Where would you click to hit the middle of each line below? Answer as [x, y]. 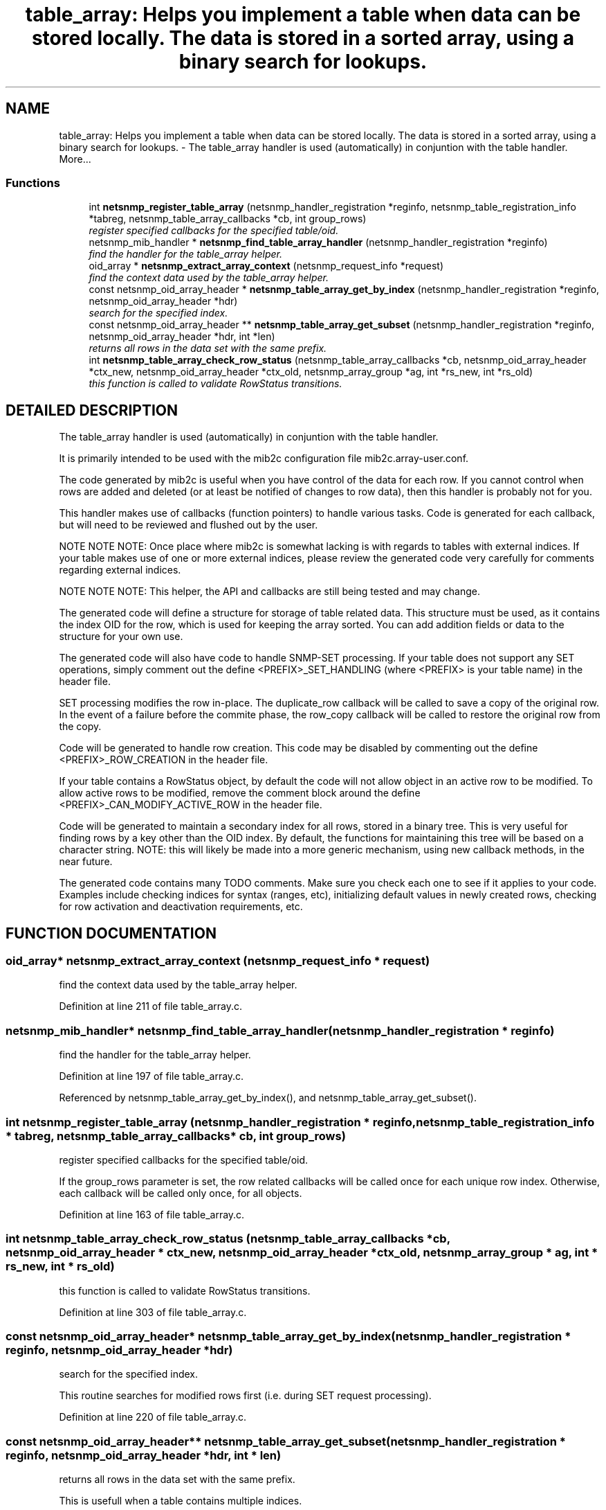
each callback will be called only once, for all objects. [181, 1193]
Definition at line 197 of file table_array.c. [151, 1076]
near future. [86, 862]
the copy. [80, 727]
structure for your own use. [121, 637]
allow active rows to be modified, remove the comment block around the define [240, 793]
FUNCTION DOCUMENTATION [111, 933]
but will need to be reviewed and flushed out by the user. [189, 525]
